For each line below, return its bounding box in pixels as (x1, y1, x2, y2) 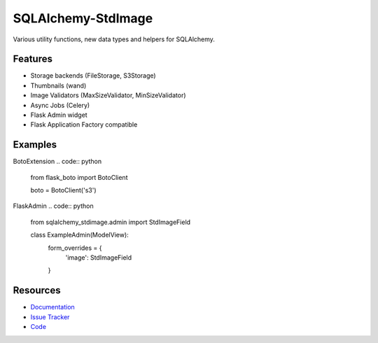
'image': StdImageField (65, 253, 132, 262)
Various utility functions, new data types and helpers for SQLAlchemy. (13, 35, 215, 43)
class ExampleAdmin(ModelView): (30, 231, 129, 239)
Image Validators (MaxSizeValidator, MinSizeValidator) (30, 91, 186, 99)
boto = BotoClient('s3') (30, 186, 97, 195)
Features (13, 53, 52, 65)
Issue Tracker (30, 312, 70, 321)
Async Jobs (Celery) (30, 101, 90, 109)
